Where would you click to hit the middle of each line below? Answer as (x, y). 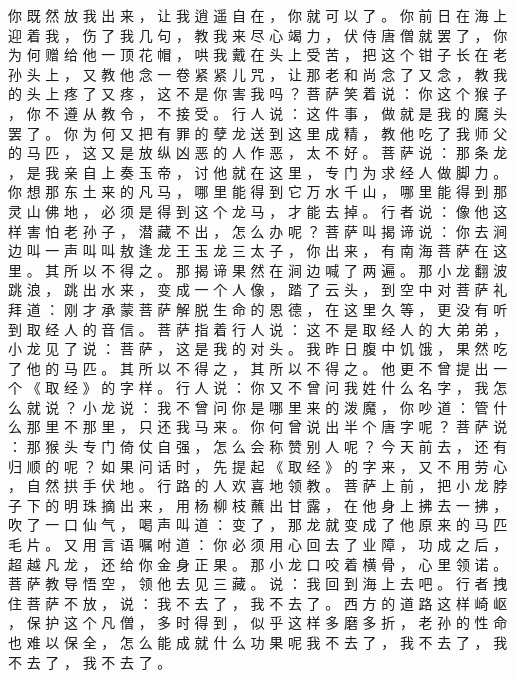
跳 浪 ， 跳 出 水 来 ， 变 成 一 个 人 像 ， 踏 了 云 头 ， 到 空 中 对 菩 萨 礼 (258, 289)
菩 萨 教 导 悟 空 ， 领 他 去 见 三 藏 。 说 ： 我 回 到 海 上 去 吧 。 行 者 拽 (258, 583)
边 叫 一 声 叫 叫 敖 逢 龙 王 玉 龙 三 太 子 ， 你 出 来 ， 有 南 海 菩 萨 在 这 (258, 250)
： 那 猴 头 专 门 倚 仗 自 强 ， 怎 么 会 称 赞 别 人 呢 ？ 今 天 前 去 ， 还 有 (258, 446)
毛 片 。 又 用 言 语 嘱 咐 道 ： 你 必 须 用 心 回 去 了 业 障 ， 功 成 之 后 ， (258, 544)
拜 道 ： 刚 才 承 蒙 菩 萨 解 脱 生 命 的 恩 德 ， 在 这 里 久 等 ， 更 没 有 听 (258, 308)
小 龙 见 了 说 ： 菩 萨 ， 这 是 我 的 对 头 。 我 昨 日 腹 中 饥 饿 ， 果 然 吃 (258, 348)
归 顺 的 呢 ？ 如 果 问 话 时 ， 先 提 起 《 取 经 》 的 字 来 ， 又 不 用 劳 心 (258, 465)
